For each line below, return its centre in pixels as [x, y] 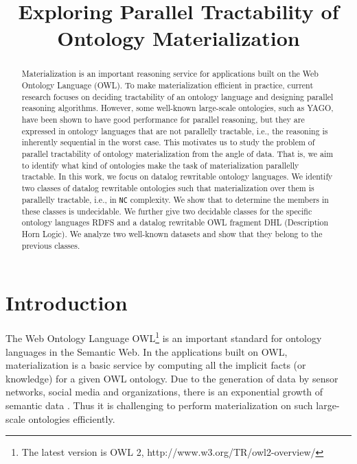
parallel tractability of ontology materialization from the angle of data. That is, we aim [177, 153]
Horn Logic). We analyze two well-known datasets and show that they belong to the [172, 234]
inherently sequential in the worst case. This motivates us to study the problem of [168, 142]
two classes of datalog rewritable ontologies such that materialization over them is [168, 187]
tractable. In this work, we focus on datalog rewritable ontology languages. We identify [177, 176]
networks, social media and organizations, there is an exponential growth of [164, 392]
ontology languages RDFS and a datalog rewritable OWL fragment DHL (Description [175, 222]
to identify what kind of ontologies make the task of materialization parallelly [160, 165]
